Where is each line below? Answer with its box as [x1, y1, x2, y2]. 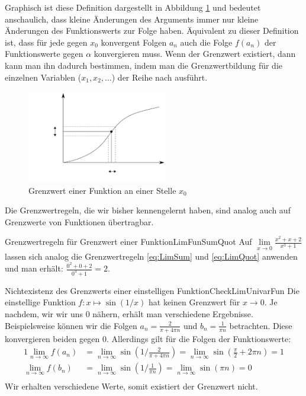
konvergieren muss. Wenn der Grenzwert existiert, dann [94, 47, 296, 60]
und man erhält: [5, 262, 63, 274]
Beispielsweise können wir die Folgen [5, 319, 137, 331]
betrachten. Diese [229, 319, 292, 331]
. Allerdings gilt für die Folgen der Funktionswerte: [106, 332, 291, 344]
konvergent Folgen [101, 36, 167, 48]
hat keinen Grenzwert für [149, 296, 240, 308]
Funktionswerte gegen [5, 47, 83, 60]
